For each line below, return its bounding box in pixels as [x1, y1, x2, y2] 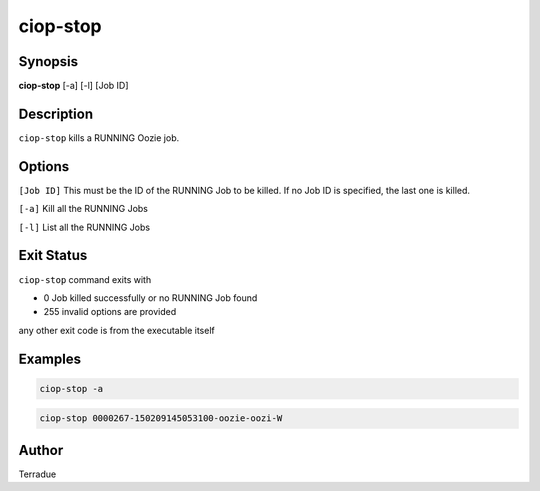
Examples [18, 350, 82, 367]
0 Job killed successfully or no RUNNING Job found [43, 291, 258, 304]
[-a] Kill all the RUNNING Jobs [18, 203, 149, 215]
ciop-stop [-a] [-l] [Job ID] [18, 80, 129, 92]
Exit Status [18, 247, 88, 264]
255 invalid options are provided [43, 306, 177, 318]
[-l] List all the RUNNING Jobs [18, 221, 150, 233]
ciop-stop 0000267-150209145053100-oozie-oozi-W [39, 413, 283, 424]
